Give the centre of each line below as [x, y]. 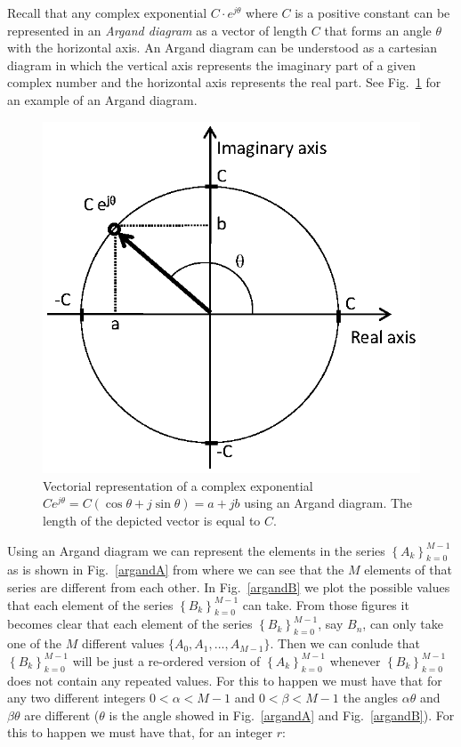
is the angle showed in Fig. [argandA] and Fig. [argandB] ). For [282, 715]
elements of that [408, 570]
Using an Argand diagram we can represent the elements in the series [196, 550]
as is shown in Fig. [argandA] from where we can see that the [176, 570]
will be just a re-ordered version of [166, 660]
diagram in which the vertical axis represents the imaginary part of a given [211, 64]
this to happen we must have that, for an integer [140, 732]
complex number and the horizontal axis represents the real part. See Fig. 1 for [224, 82]
